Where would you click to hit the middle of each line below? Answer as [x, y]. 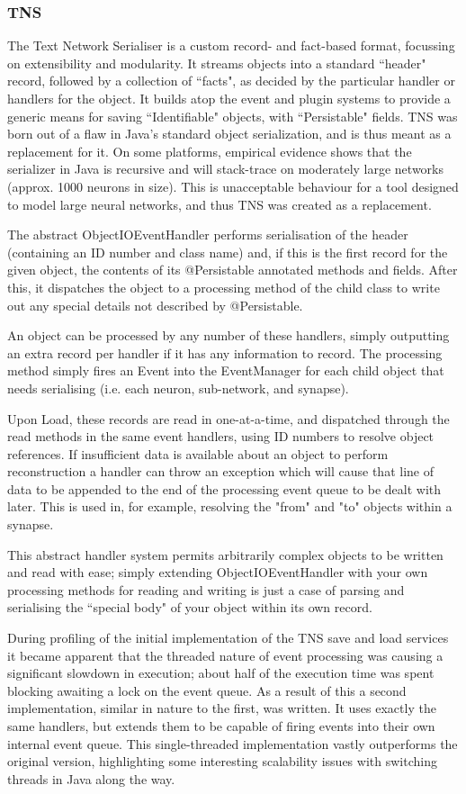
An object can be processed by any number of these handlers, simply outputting [229, 335]
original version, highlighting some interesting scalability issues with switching [222, 761]
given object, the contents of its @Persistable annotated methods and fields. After [233, 270]
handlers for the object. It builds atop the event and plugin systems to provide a [229, 98]
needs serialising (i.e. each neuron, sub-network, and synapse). [178, 388]
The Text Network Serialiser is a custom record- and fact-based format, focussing [231, 45]
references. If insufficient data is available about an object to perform [198, 453]
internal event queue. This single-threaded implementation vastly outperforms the [233, 743]
